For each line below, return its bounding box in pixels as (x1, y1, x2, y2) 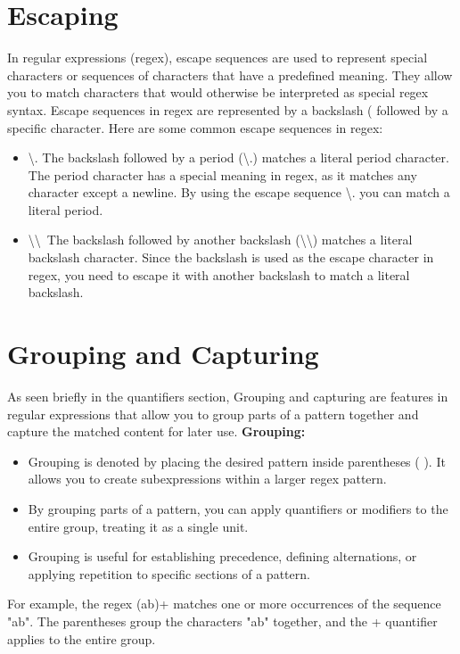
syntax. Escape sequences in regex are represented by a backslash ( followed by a (7, 100, 448, 119)
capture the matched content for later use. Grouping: (7, 422, 306, 441)
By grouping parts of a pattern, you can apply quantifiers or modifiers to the (28, 499, 448, 517)
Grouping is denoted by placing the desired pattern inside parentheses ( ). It (28, 451, 446, 470)
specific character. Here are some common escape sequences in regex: (7, 118, 383, 137)
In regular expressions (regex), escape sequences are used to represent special (7, 48, 428, 67)
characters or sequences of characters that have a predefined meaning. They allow (7, 65, 453, 84)
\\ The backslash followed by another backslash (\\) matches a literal (28, 230, 413, 249)
